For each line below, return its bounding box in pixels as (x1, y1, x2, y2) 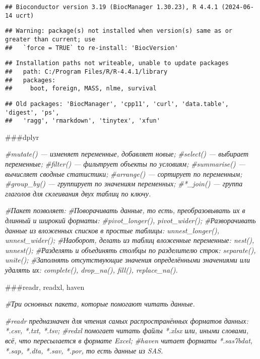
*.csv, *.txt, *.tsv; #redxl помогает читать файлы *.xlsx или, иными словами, (5, 325, 249, 336)
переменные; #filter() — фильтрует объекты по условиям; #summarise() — (5, 159, 246, 169)
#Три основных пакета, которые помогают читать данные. (5, 298, 195, 309)
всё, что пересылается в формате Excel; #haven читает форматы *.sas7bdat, (5, 335, 253, 345)
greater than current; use (5, 35, 95, 43)
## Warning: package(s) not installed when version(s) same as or (5, 27, 233, 35)
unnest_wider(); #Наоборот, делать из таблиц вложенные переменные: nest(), (5, 235, 254, 245)
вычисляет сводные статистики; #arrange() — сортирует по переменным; (5, 168, 242, 179)
